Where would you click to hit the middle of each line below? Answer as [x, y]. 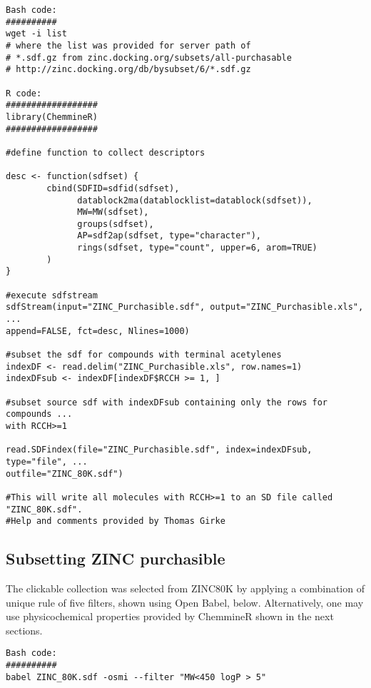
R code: [24, 93]
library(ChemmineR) [52, 117]
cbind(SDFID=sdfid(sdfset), [113, 188]
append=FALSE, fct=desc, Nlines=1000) [98, 331]
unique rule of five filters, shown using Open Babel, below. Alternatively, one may [185, 602]
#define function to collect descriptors [106, 152]
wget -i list [36, 34]
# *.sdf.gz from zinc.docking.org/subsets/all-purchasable [149, 57]
